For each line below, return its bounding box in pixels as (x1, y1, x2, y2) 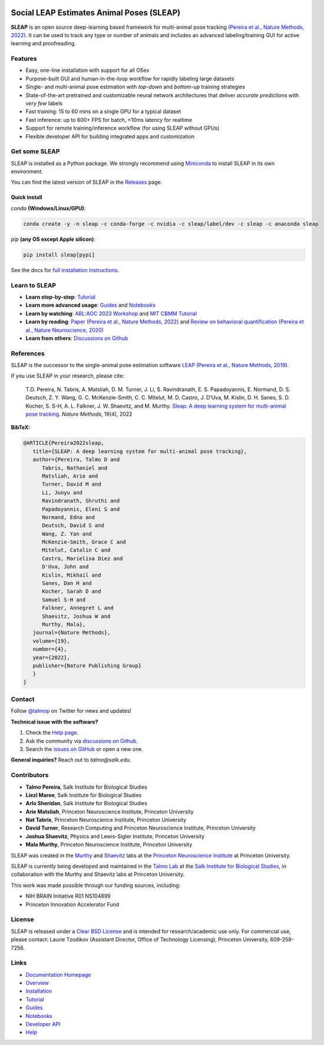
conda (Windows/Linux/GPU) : (11, 204, 86, 211)
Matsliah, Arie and (42, 472, 98, 479)
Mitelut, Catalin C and (42, 547, 111, 554)
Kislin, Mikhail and (42, 571, 101, 578)
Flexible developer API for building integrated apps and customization (25, 133, 195, 140)
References (11, 349, 45, 358)
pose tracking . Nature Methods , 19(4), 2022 (25, 411, 133, 418)
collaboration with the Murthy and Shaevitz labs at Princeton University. (11, 871, 185, 878)
